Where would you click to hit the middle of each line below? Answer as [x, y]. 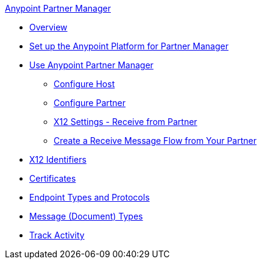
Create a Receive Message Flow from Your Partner [155, 141]
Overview [48, 27]
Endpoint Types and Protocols [90, 197]
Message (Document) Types [86, 216]
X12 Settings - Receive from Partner [126, 122]
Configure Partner [90, 103]
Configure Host [84, 84]
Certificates [53, 178]
